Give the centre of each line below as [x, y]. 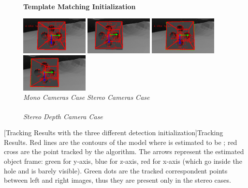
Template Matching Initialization [80, 6]
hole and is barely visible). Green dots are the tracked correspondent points [116, 170]
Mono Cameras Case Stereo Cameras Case [87, 97]
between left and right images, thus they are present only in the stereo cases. [117, 180]
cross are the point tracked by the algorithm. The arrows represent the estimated [124, 151]
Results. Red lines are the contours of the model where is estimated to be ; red [121, 142]
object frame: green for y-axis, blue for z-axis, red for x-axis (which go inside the [123, 161]
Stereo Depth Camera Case [63, 116]
